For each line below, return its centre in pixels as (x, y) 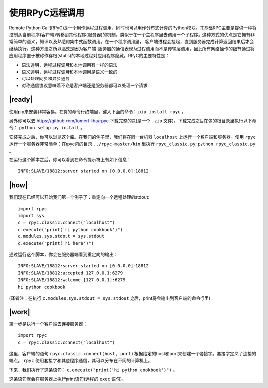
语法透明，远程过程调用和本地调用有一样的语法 (69, 65)
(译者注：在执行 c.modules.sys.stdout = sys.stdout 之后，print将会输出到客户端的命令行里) (110, 298)
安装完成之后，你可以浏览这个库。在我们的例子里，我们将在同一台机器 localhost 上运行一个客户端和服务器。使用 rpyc (132, 137)
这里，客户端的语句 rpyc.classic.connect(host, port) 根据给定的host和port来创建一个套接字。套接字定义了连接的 (133, 353)
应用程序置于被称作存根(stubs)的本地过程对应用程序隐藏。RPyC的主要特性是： (89, 56)
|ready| (21, 100)
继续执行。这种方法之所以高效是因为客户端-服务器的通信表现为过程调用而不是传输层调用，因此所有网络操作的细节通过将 (132, 48)
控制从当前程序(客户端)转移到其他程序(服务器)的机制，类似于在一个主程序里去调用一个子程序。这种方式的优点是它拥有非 (132, 34)
